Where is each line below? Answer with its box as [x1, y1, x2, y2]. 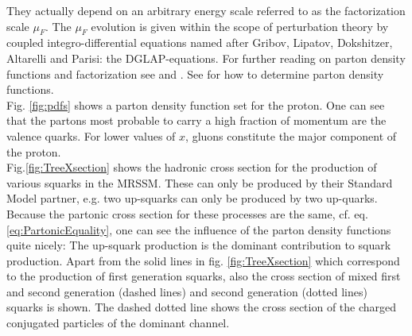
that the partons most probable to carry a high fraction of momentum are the [6, 112, 387, 129]
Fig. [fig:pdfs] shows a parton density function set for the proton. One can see [6, 96, 385, 113]
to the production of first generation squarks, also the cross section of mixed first [6, 268, 401, 284]
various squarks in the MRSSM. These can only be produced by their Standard [6, 174, 393, 191]
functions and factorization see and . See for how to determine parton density [6, 65, 384, 82]
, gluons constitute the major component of [185, 127, 397, 144]
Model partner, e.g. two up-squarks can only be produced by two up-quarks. [6, 190, 378, 207]
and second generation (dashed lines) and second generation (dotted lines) [6, 283, 367, 299]
